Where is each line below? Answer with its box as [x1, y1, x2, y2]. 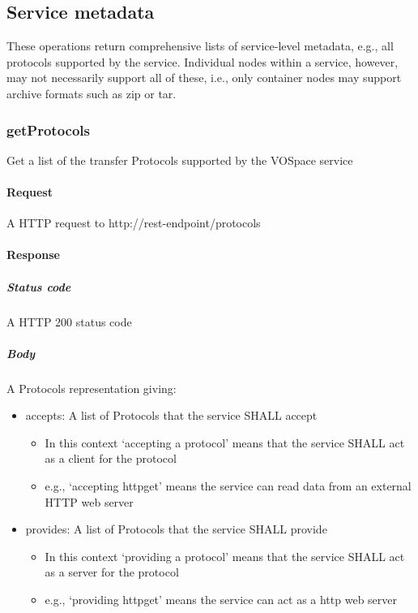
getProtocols [6, 119, 91, 140]
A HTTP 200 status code [6, 313, 132, 330]
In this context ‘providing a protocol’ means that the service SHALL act [45, 547, 405, 564]
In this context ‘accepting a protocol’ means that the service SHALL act [45, 434, 405, 451]
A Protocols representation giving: [6, 379, 177, 396]
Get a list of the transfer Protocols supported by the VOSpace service [6, 151, 353, 168]
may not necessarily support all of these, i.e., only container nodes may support [6, 69, 402, 86]
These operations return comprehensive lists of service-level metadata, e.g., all [6, 37, 394, 54]
